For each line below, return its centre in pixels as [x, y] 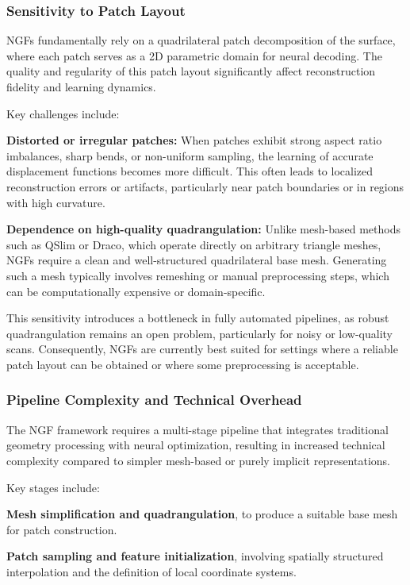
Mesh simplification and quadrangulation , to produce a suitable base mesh [202, 514]
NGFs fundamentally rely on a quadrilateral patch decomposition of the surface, [201, 40]
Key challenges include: [63, 113]
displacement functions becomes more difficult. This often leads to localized [190, 171]
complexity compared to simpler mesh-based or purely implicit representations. [198, 460]
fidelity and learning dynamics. [81, 87]
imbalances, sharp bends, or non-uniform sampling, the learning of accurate [190, 155]
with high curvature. [56, 202]
